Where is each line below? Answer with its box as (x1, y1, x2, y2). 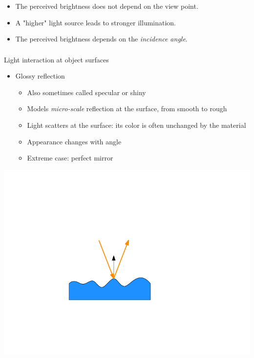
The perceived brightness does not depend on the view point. (15, 1, 198, 11)
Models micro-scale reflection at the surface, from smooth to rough (27, 103, 227, 114)
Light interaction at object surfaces (4, 54, 109, 64)
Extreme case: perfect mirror (27, 153, 113, 163)
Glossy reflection (15, 71, 65, 81)
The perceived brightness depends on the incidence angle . (15, 34, 188, 44)
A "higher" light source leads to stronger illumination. (15, 17, 176, 27)
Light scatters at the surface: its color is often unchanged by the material (27, 120, 246, 130)
